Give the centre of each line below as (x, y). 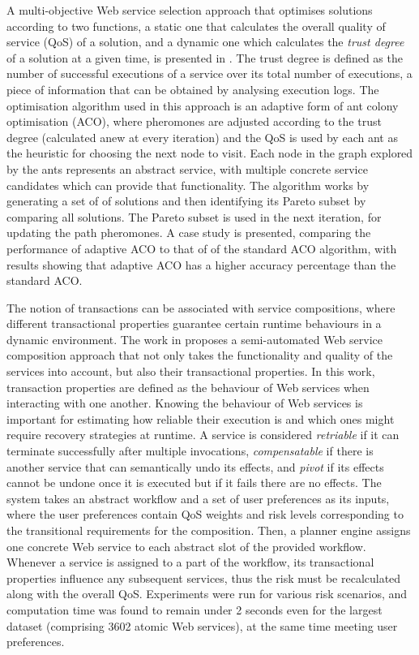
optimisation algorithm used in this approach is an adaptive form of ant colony (203, 105)
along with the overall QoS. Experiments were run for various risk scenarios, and (207, 594)
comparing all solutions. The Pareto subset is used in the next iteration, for (194, 216)
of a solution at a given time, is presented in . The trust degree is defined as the (205, 57)
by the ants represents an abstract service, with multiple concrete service (187, 168)
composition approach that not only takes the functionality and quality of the (200, 355)
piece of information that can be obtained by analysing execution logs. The (193, 89)
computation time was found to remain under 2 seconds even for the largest (195, 609)
